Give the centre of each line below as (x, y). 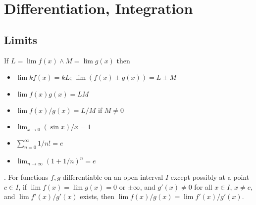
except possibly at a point (210, 177)
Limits (21, 39)
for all (203, 186)
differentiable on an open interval (113, 177)
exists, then (97, 196)
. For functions (26, 177)
